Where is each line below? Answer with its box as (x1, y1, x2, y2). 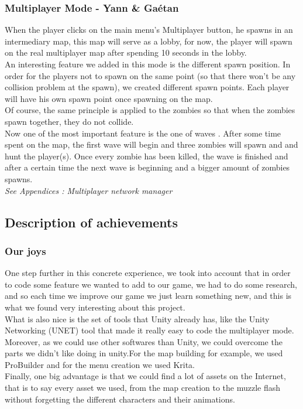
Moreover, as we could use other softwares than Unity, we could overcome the (5, 335, 283, 347)
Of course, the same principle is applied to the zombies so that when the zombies (5, 104, 295, 116)
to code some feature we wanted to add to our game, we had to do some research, (5, 278, 298, 290)
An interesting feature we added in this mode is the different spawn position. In (5, 58, 291, 70)
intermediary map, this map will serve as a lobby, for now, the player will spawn (5, 35, 292, 47)
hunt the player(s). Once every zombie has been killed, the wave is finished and (5, 149, 288, 162)
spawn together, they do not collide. (5, 115, 134, 127)
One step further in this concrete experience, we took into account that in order (5, 267, 291, 279)
